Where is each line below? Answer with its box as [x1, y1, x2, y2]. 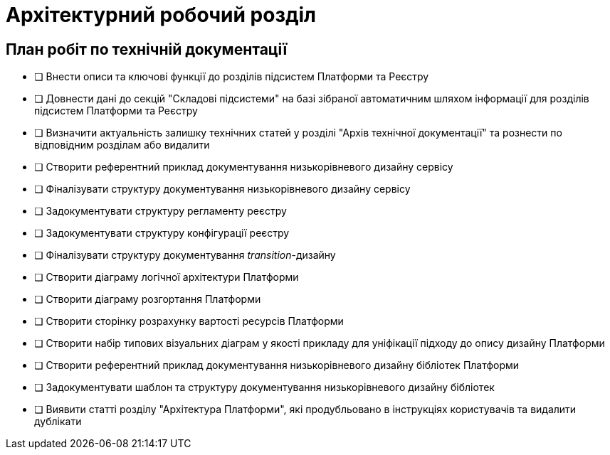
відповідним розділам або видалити [34, 139, 210, 151]
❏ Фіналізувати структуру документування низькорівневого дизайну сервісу [34, 183, 411, 196]
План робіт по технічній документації [6, 40, 288, 58]
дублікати [34, 415, 82, 428]
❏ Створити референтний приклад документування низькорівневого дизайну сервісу [34, 161, 453, 173]
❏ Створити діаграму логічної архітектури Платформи [34, 271, 299, 284]
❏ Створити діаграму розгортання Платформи [34, 293, 261, 306]
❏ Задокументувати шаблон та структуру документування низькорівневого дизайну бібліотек [34, 381, 495, 394]
